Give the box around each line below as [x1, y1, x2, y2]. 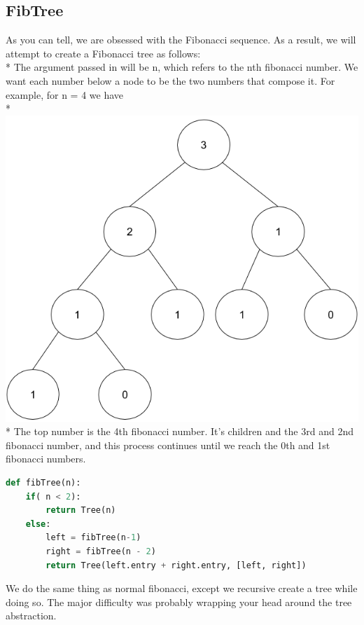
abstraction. [6, 608, 57, 623]
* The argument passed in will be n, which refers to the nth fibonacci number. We [6, 60, 358, 74]
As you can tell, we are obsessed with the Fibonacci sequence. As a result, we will [6, 32, 356, 47]
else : [25, 518, 51, 529]
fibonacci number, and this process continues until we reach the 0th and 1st [6, 437, 330, 452]
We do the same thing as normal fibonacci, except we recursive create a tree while [6, 581, 358, 596]
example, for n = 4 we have [6, 87, 124, 102]
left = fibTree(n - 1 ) [45, 533, 141, 543]
